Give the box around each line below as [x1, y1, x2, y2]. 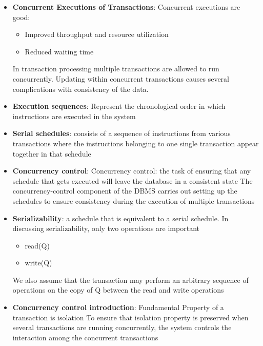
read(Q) [25, 240, 50, 251]
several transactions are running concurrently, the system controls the [12, 322, 232, 333]
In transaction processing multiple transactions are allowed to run [12, 63, 219, 74]
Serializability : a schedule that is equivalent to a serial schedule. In [12, 213, 229, 223]
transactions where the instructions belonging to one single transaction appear [12, 138, 259, 148]
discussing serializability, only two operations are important [12, 223, 199, 234]
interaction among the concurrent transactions [12, 332, 158, 342]
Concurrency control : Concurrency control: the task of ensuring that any [12, 165, 251, 176]
